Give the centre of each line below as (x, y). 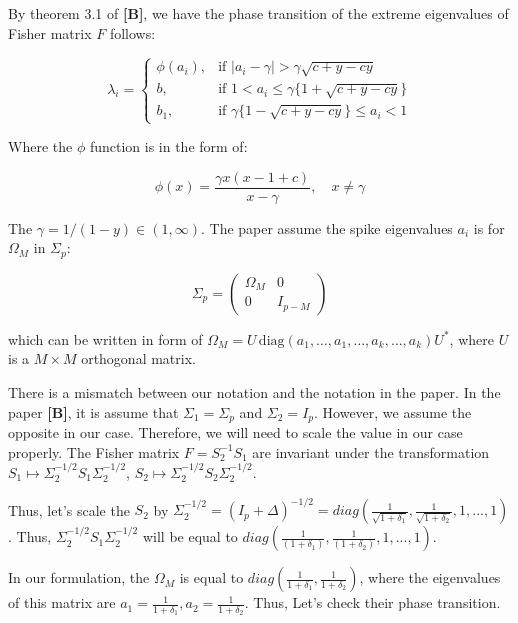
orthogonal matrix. (138, 358)
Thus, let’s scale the (69, 509)
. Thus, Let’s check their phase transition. (372, 602)
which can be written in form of (105, 338)
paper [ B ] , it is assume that (93, 411)
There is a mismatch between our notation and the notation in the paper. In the (254, 391)
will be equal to (190, 536)
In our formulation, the (79, 577)
